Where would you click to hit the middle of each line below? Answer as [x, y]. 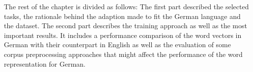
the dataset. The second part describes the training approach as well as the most [126, 26]
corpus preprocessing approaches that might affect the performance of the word [123, 54]
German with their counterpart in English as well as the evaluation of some [117, 45]
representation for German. [45, 63]
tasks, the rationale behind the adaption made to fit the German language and [122, 16]
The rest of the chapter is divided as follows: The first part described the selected [126, 6]
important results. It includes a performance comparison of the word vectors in [123, 35]
